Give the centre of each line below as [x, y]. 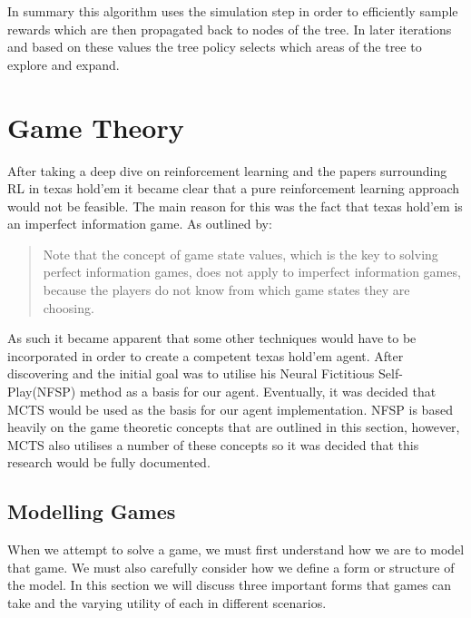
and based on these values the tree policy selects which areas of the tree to [215, 47]
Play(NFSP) [42, 392]
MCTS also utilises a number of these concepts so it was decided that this [213, 444]
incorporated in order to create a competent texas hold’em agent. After [206, 355]
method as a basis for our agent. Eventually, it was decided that [258, 392]
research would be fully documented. [109, 462]
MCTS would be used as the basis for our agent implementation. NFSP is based [230, 409]
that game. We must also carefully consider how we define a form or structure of [231, 567]
